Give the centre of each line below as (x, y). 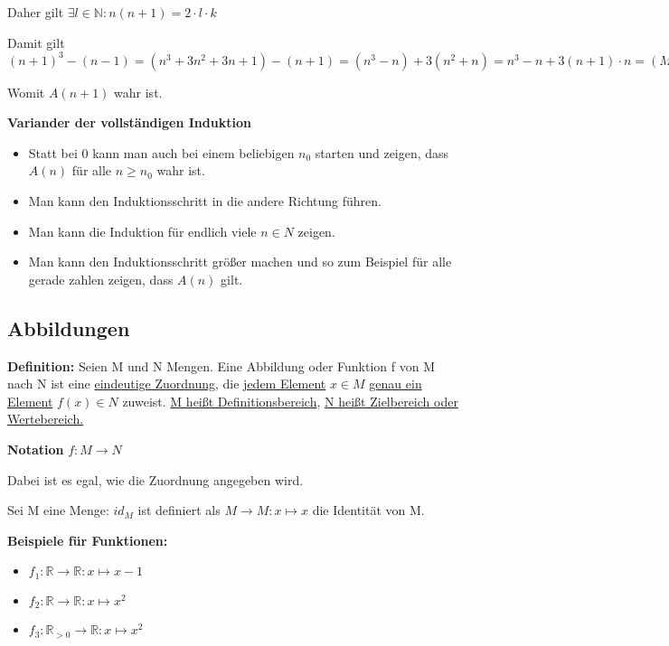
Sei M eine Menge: (58, 510)
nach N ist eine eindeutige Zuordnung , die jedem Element (167, 384)
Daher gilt (36, 12)
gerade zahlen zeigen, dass (101, 279)
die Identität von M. (368, 510)
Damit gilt (36, 42)
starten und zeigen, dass (382, 152)
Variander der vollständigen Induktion (129, 122)
